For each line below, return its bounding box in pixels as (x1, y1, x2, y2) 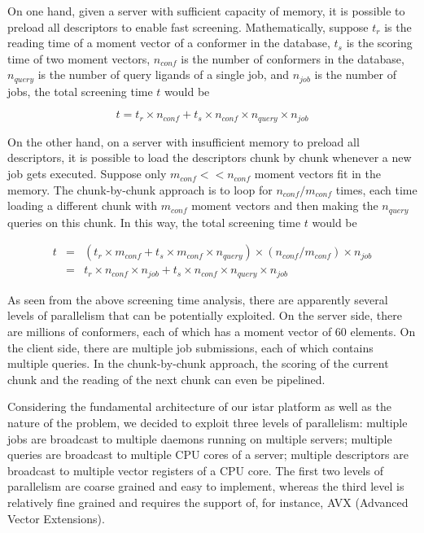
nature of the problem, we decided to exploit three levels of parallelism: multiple (7, 413, 408, 430)
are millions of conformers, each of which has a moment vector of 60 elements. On (7, 323, 416, 339)
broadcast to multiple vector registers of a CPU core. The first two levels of (7, 461, 383, 478)
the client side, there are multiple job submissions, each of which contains (7, 339, 374, 356)
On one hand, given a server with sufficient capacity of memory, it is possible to (7, 2, 405, 19)
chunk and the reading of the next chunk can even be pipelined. (7, 370, 326, 387)
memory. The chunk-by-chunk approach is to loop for (7, 181, 273, 198)
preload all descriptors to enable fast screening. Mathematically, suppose (7, 18, 369, 35)
